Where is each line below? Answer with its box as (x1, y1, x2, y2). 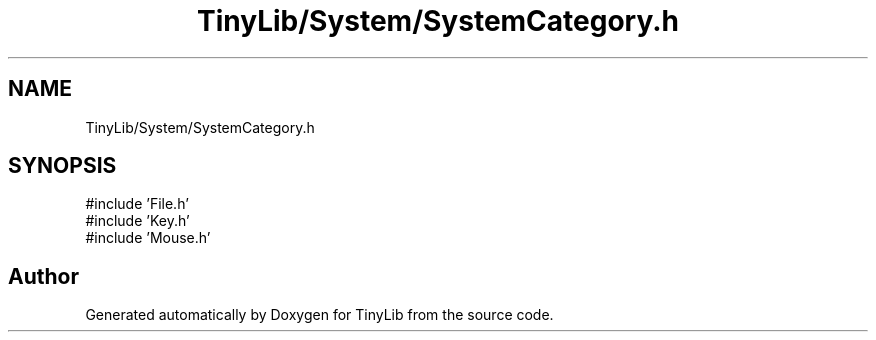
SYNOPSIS (8, 153, 117, 179)
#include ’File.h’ (85, 195, 189, 213)
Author (8, 263, 79, 289)
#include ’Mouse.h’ (85, 229, 211, 247)
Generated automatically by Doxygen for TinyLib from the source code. (85, 306, 554, 324)
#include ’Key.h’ (85, 212, 190, 230)
